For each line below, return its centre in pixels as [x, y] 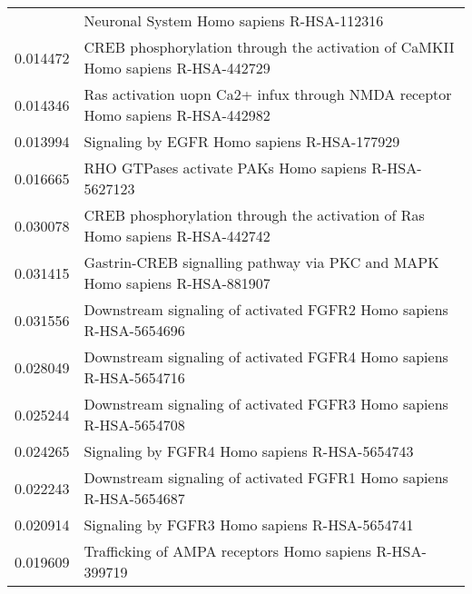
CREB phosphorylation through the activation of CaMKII [269, 47]
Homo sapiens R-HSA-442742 [177, 236]
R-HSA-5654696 [134, 330]
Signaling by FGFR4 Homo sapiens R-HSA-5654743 [249, 451]
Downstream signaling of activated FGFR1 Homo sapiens [266, 477]
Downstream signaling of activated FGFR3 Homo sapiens [266, 404]
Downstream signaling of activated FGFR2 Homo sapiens [266, 309]
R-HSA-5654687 [134, 498]
